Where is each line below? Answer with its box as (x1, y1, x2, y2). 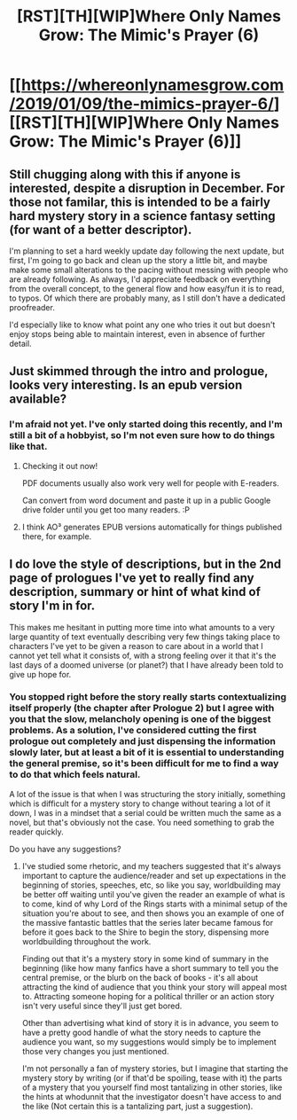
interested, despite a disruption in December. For (9, 180, 285, 196)
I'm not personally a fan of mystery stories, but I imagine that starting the (21, 1062, 289, 1074)
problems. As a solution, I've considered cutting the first (9, 724, 257, 737)
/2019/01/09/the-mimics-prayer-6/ (9, 94, 275, 114)
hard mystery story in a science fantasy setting (9, 208, 277, 223)
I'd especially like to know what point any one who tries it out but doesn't (9, 319, 276, 330)
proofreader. (9, 302, 55, 312)
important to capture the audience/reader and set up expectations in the (21, 870, 286, 881)
